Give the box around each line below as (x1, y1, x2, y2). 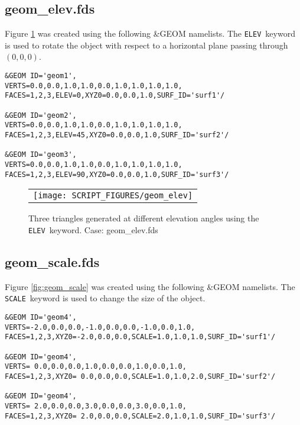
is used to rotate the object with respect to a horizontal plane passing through (5, 38, 288, 51)
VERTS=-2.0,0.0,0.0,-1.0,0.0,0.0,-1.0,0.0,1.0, (5, 323, 195, 331)
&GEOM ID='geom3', (5, 150, 77, 159)
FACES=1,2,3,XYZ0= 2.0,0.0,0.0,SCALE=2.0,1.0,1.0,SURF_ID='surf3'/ (5, 411, 276, 420)
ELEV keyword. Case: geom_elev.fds (28, 223, 158, 236)
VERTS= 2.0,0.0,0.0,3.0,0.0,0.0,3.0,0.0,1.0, (5, 401, 187, 410)
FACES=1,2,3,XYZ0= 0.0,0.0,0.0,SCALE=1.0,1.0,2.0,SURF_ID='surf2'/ (5, 372, 276, 381)
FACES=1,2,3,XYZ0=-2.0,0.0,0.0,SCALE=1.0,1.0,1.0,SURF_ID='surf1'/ (5, 333, 276, 342)
